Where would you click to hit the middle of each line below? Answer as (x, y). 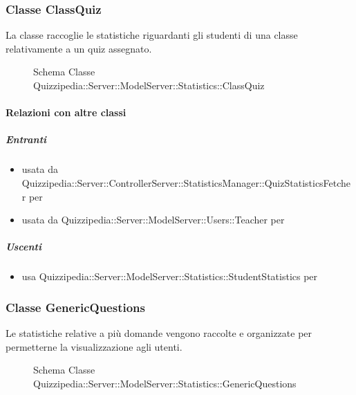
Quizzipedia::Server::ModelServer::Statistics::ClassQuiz (149, 85)
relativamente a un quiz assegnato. (79, 48)
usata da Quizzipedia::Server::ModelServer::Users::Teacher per (153, 220)
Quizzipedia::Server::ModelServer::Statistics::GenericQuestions (165, 383)
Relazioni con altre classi (66, 112)
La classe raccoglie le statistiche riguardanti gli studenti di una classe (152, 35)
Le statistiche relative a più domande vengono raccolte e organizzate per (159, 333)
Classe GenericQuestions (75, 307)
